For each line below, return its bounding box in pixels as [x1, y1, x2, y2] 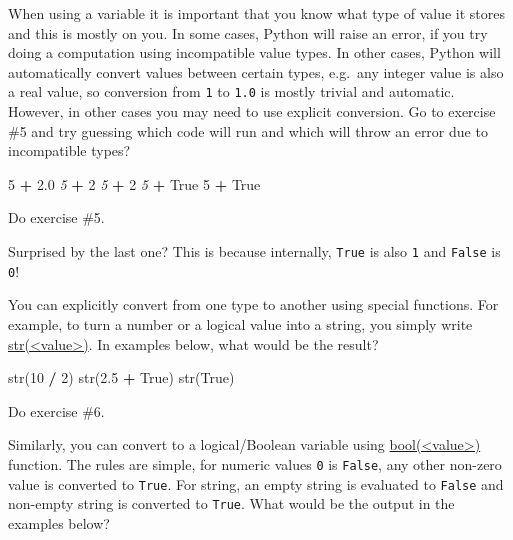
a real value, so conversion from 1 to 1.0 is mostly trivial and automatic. [8, 81, 455, 102]
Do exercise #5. [8, 207, 105, 228]
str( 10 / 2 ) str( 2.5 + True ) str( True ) [8, 367, 235, 388]
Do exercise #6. [8, 400, 105, 421]
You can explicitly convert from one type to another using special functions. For [8, 294, 499, 315]
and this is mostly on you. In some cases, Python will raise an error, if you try [8, 22, 488, 43]
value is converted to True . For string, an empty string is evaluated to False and [8, 473, 504, 494]
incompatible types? [8, 140, 131, 161]
